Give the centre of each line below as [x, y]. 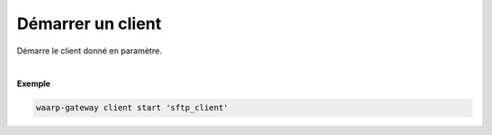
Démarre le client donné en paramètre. [90, 51]
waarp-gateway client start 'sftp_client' [132, 108]
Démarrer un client [89, 24]
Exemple [34, 84]
